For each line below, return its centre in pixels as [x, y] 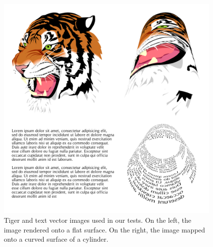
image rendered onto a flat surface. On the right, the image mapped [105, 229]
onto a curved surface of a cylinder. [56, 239]
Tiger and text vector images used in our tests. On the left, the [98, 220]
